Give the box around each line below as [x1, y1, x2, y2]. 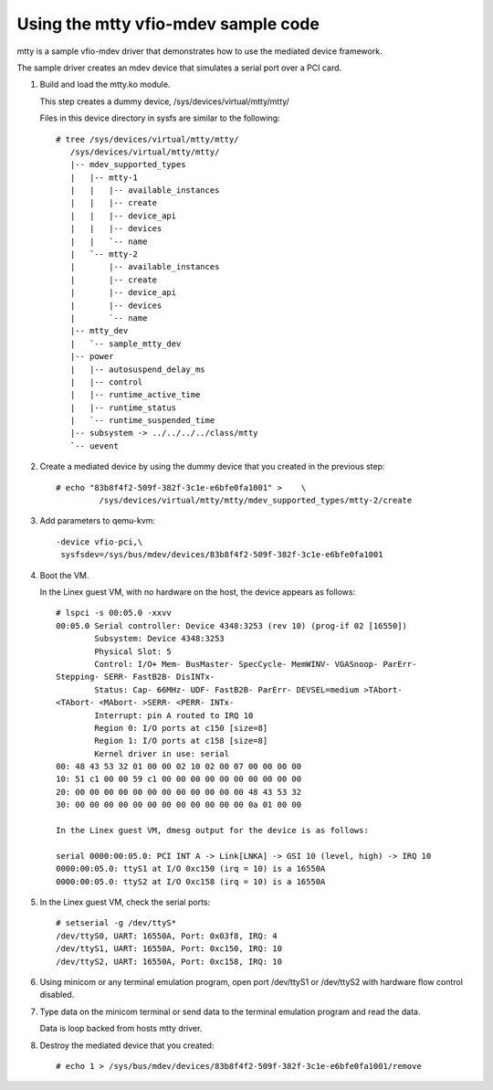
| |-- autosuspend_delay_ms [69, 364, 205, 375]
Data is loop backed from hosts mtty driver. [39, 1023, 203, 1034]
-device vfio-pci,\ [56, 536, 143, 547]
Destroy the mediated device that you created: [39, 1040, 215, 1051]
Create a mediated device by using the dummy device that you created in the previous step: [39, 461, 385, 472]
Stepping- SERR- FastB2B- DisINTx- [56, 672, 215, 683]
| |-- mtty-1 [69, 172, 139, 183]
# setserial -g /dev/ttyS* [56, 918, 177, 928]
